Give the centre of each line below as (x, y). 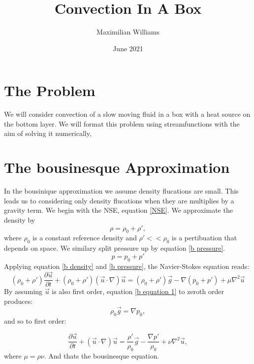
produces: (18, 301)
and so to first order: (35, 320)
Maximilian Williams (128, 32)
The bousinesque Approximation (117, 167)
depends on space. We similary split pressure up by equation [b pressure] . (115, 248)
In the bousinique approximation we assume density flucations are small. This (121, 191)
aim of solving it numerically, (48, 133)
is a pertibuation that (205, 238)
